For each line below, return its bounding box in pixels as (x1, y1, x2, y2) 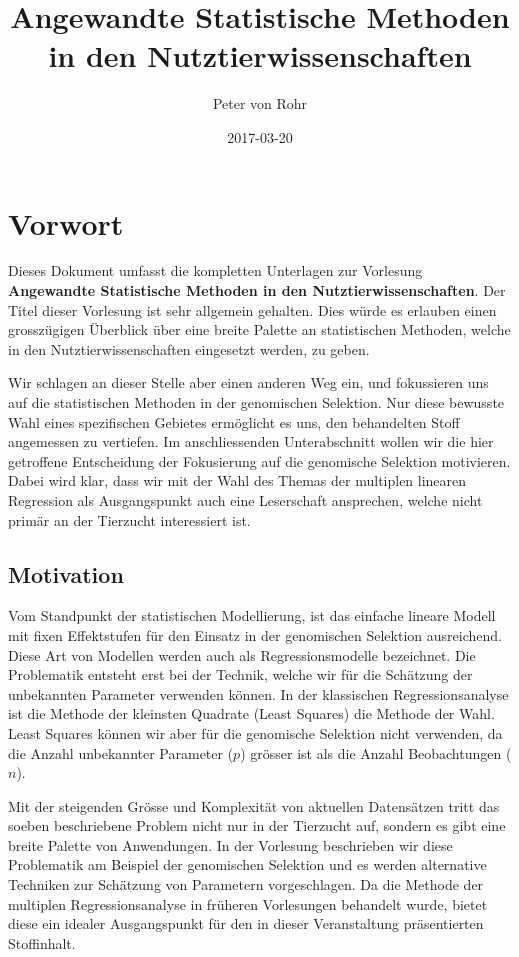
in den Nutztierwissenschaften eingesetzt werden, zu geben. (8, 338, 370, 359)
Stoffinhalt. (8, 932, 76, 953)
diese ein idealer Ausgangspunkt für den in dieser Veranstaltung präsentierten (8, 913, 484, 934)
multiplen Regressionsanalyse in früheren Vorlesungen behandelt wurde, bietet (8, 893, 488, 914)
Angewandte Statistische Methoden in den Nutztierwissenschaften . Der (8, 280, 506, 301)
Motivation (8, 558, 124, 589)
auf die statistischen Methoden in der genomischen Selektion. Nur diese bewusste (8, 392, 505, 412)
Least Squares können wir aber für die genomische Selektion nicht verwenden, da (8, 722, 503, 743)
